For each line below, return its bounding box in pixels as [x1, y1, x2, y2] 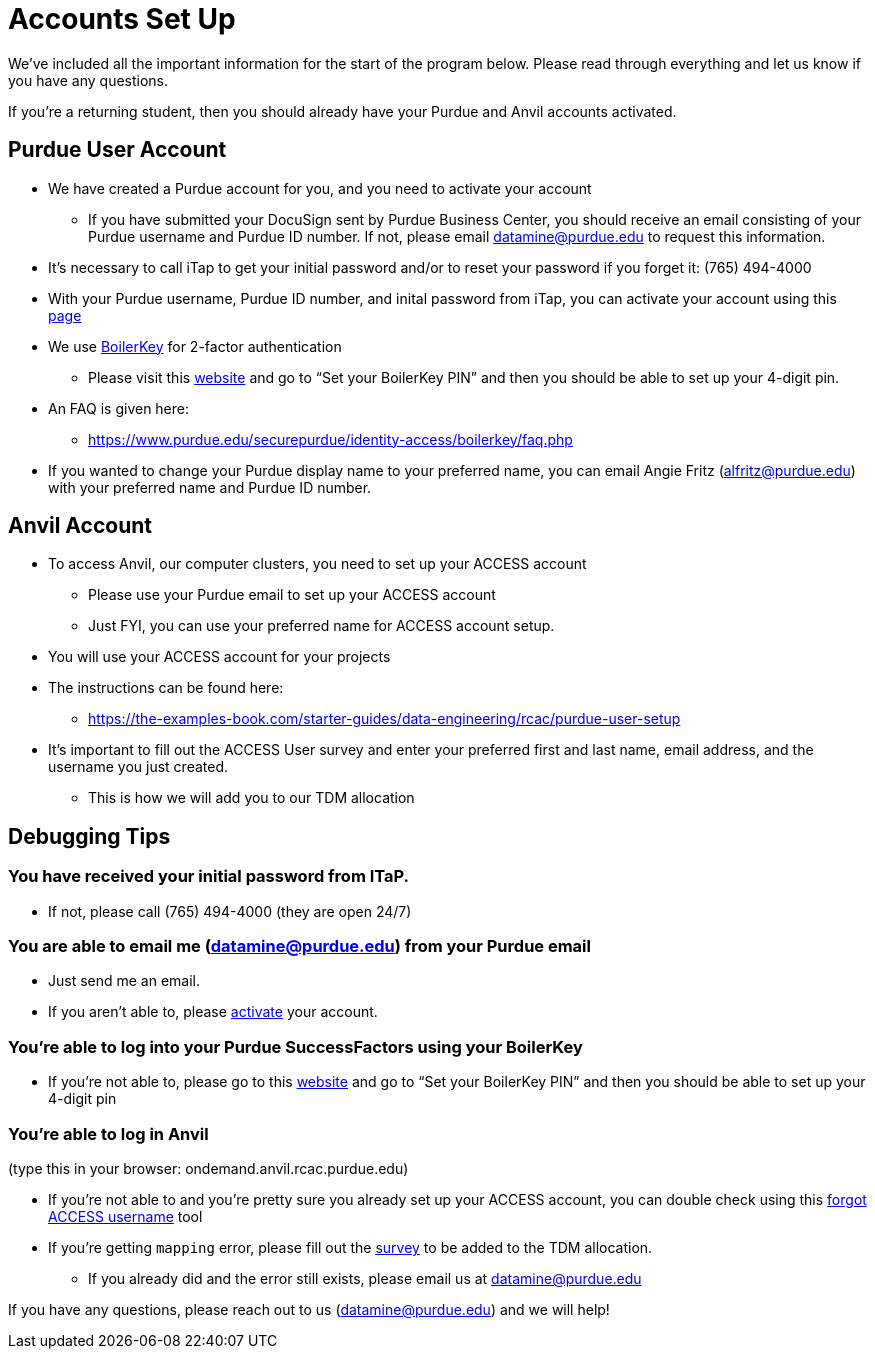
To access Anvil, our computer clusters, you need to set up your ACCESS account [48, 555, 587, 573]
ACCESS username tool [48, 1207, 203, 1225]
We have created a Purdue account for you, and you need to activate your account [48, 179, 592, 197]
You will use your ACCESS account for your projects [48, 648, 391, 666]
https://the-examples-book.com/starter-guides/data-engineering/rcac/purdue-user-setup [88, 710, 681, 728]
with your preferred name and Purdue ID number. [48, 478, 372, 496]
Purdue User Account [8, 137, 227, 163]
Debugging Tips [8, 823, 171, 849]
